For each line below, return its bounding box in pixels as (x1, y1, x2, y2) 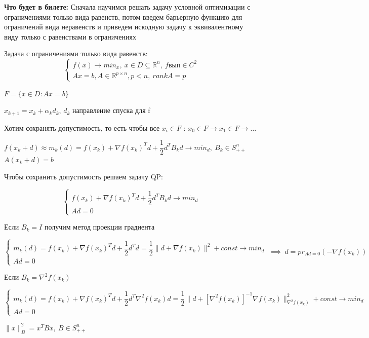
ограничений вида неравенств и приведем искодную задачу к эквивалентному (4, 21, 243, 32)
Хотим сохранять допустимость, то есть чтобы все (4, 122, 160, 133)
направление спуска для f (72, 105, 150, 116)
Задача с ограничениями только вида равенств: (4, 48, 148, 59)
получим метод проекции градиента (44, 221, 155, 232)
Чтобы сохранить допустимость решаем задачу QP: (4, 171, 163, 181)
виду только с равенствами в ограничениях (4, 31, 136, 42)
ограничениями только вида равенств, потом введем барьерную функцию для (4, 11, 242, 22)
